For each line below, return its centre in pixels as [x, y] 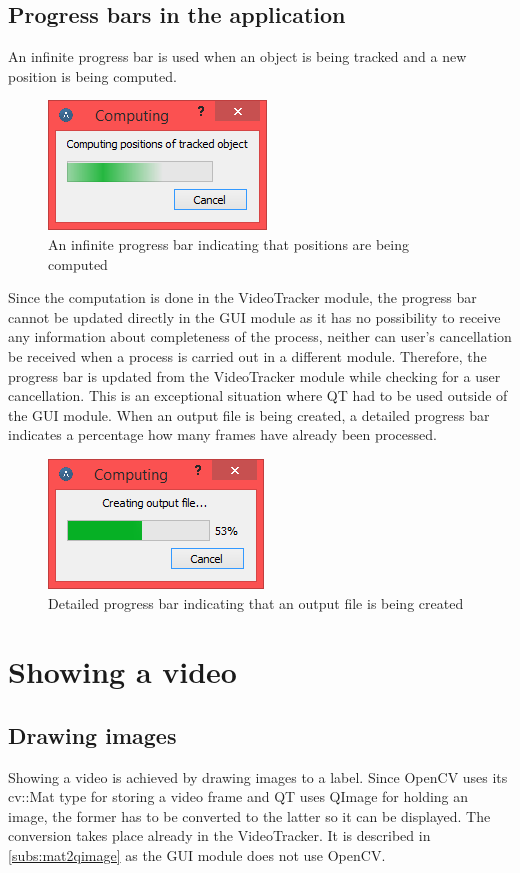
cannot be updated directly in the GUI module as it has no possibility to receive [254, 316]
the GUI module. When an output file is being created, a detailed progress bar [249, 414]
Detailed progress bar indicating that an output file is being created [256, 602]
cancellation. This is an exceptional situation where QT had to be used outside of [258, 395]
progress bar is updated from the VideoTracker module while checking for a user [254, 375]
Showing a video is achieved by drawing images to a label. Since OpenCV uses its [258, 776]
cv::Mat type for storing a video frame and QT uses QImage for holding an [238, 796]
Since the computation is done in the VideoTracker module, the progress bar [242, 297]
